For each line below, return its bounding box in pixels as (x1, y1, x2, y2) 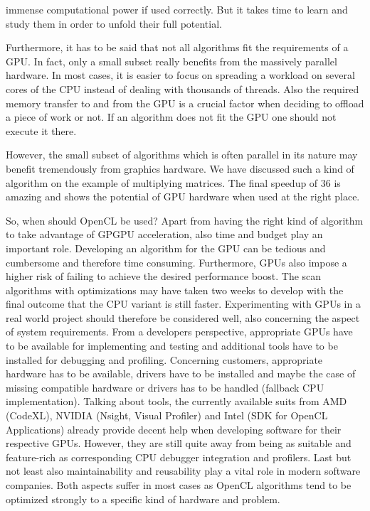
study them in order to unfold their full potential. (6, 16, 222, 31)
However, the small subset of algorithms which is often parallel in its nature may (6, 147, 358, 162)
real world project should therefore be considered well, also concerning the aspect (6, 310, 360, 325)
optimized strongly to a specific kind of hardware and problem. (6, 491, 280, 506)
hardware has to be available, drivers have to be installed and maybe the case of (6, 366, 356, 381)
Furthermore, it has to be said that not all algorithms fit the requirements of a (6, 40, 349, 55)
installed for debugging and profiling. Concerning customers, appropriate (6, 352, 323, 367)
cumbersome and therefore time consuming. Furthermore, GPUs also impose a (6, 254, 347, 269)
